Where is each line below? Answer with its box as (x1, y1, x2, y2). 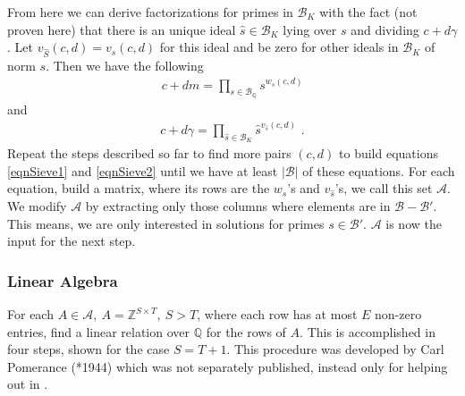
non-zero (375, 305, 422, 324)
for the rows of (206, 322, 286, 341)
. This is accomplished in (300, 322, 435, 341)
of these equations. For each (302, 161, 455, 180)
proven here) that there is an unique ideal (7, 20, 236, 38)
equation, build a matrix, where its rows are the (7, 179, 270, 198)
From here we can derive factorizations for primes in (7, 3, 293, 21)
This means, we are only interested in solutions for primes (7, 214, 325, 232)
